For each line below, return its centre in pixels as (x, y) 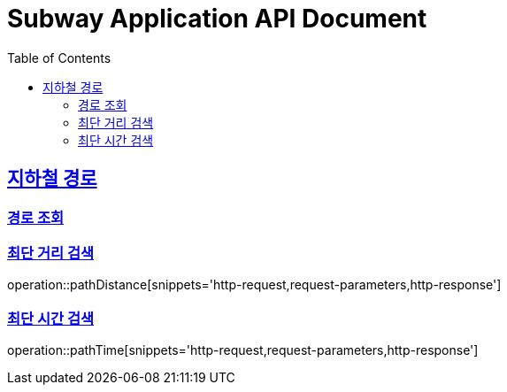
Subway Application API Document (217, 19)
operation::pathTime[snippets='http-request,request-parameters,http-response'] (243, 350)
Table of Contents (59, 58)
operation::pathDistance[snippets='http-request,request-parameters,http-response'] (254, 285)
